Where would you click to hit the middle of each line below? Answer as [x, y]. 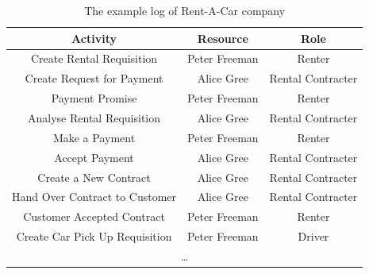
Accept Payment [94, 157]
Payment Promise [94, 98]
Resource [223, 38]
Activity [94, 38]
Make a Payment [94, 137]
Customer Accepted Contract [94, 216]
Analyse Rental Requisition [94, 117]
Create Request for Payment [94, 78]
